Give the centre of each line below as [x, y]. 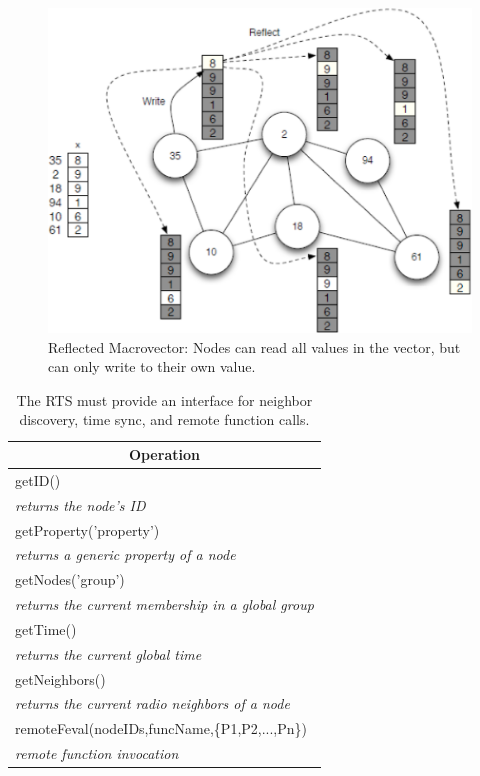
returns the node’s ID [80, 504]
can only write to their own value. [152, 366]
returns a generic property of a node [125, 554]
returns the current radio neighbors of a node [152, 703]
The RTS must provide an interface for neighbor [164, 399]
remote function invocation [97, 753]
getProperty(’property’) [87, 529]
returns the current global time [108, 653]
